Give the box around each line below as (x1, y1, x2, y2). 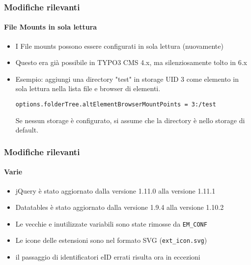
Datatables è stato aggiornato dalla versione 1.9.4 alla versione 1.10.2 (15, 202, 224, 212)
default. (15, 125, 39, 135)
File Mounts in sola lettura (4, 22, 97, 32)
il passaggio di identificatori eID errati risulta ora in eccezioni (15, 252, 200, 262)
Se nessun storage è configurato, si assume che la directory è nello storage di (15, 115, 245, 125)
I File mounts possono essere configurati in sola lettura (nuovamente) (15, 40, 223, 51)
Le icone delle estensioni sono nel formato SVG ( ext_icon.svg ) (15, 235, 207, 245)
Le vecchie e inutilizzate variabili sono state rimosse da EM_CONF (15, 218, 207, 229)
